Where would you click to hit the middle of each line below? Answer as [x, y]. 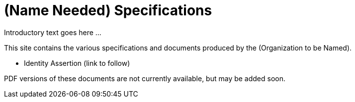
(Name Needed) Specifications [108, 10]
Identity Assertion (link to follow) [77, 63]
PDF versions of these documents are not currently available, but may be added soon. [145, 78]
